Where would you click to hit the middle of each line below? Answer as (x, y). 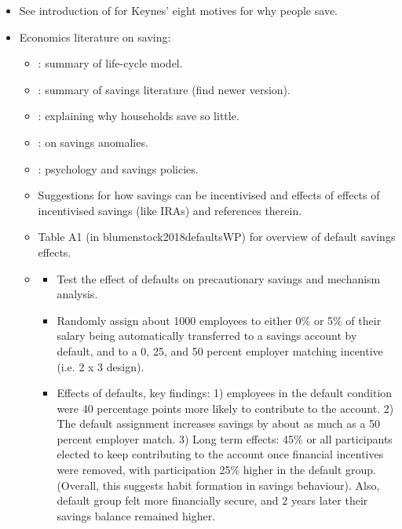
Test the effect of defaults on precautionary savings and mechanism (219, 278)
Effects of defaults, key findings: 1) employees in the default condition (225, 393)
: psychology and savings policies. (118, 168)
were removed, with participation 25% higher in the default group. (217, 470)
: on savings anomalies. (93, 142)
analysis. (77, 294)
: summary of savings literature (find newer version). (164, 89)
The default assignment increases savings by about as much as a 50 (219, 423)
